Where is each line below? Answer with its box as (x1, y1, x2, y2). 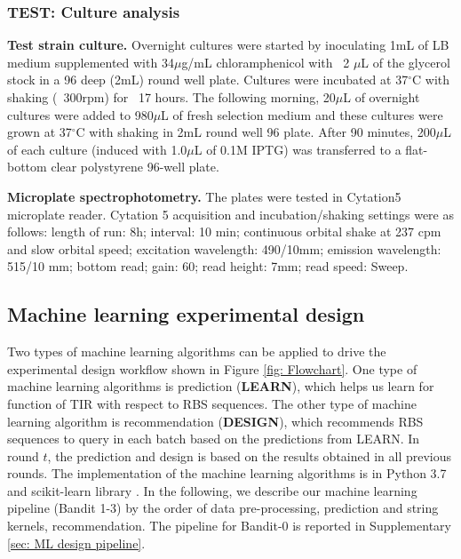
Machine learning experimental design (7, 300, 365, 328)
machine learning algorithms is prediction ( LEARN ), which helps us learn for (7, 377, 434, 395)
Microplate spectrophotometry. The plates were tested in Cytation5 (7, 187, 401, 205)
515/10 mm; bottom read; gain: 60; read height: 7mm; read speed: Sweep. (7, 257, 409, 276)
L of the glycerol (361, 52, 450, 71)
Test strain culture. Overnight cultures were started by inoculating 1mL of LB (7, 36, 449, 54)
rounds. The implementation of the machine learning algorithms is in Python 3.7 (7, 464, 447, 483)
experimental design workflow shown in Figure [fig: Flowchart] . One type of (7, 359, 417, 378)
